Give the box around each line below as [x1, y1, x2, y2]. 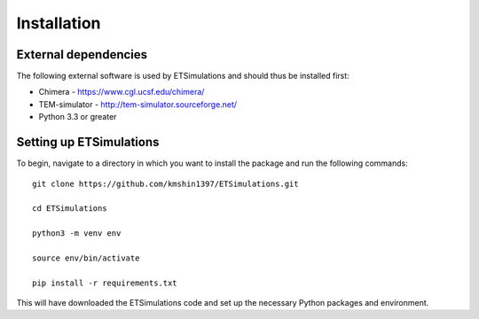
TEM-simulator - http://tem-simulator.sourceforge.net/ [38, 98, 238, 110]
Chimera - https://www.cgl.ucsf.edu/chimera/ [38, 87, 205, 97]
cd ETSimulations [32, 204, 107, 214]
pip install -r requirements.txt [32, 277, 177, 288]
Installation [16, 13, 101, 33]
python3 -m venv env [32, 229, 122, 238]
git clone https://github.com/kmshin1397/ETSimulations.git [32, 178, 299, 189]
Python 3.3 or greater [38, 112, 117, 122]
